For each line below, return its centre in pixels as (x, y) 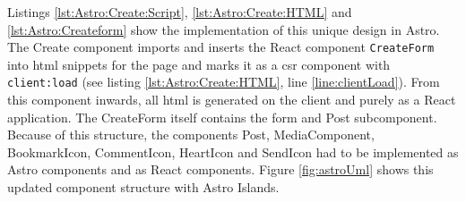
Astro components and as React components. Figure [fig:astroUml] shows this (220, 169)
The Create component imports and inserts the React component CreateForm (221, 47)
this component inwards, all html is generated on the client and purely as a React (232, 100)
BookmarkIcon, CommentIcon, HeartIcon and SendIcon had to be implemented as (233, 151)
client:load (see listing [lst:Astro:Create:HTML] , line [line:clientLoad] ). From (224, 82)
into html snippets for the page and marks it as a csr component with (199, 64)
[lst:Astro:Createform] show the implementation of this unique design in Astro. (224, 29)
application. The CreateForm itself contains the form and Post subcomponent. (222, 117)
